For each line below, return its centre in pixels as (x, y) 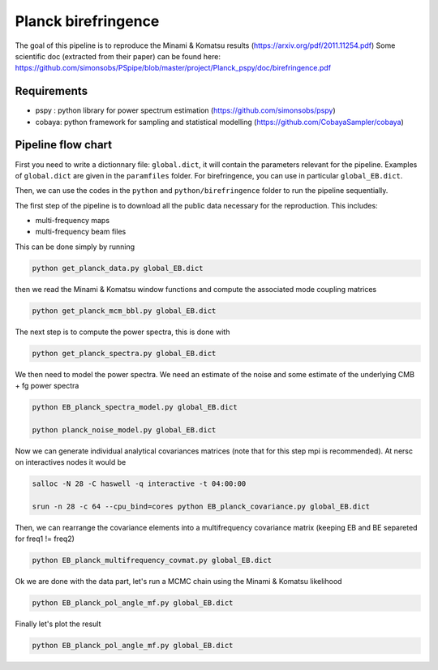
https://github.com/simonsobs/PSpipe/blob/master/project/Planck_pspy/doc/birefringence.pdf (173, 68)
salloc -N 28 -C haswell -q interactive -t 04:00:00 (139, 484)
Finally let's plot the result (58, 624)
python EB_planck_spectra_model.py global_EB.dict (135, 407)
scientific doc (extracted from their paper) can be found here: (118, 56)
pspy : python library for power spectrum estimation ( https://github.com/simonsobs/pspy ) (185, 110)
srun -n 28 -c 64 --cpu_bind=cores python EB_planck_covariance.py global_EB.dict (201, 507)
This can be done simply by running (75, 247)
